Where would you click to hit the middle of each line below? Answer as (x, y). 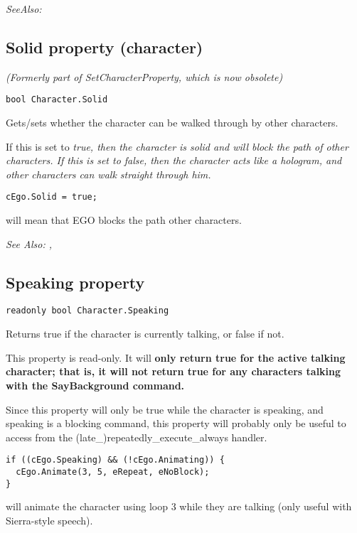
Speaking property (75, 282)
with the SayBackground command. (95, 385)
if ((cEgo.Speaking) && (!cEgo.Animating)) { (115, 460)
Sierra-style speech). (49, 520)
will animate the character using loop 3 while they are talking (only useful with (179, 506)
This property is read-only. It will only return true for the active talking (176, 357)
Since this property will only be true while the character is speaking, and (165, 409)
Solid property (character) (105, 47)
